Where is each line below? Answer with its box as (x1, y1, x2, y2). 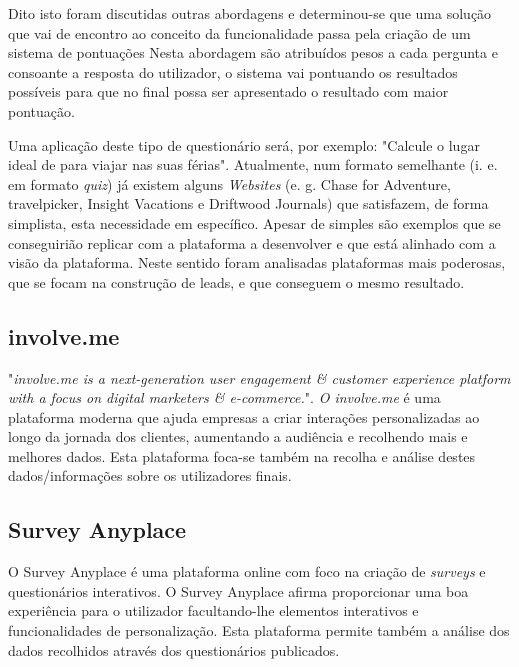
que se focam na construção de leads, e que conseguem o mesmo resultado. (8, 271, 465, 292)
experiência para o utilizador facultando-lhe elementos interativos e (8, 600, 419, 621)
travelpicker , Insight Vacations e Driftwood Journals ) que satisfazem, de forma (8, 193, 489, 214)
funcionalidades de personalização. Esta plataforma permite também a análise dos (8, 620, 510, 641)
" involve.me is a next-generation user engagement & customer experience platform (8, 367, 511, 388)
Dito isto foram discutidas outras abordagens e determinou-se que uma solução (8, 3, 492, 23)
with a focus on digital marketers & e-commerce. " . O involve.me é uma (8, 387, 441, 408)
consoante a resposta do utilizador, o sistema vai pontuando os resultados (8, 61, 458, 82)
